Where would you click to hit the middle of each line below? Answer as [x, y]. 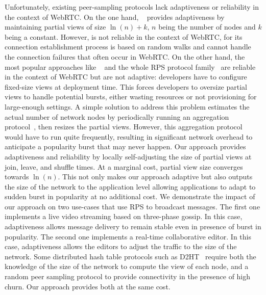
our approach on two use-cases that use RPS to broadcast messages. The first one [132, 206]
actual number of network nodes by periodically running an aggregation [117, 116]
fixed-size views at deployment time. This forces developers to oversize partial [126, 86]
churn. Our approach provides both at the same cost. [88, 286]
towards [17, 177]
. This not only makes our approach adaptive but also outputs [155, 177]
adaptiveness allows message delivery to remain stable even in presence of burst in [133, 226]
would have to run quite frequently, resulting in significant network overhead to [129, 136]
